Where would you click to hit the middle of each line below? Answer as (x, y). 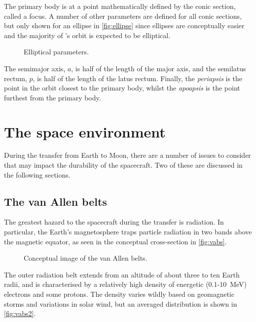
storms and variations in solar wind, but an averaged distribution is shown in (121, 303)
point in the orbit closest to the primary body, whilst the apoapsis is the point (122, 88)
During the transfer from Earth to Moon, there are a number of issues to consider (128, 155)
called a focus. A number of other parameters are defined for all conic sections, (123, 16)
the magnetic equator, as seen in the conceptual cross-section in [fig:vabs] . (115, 241)
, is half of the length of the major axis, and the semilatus (159, 68)
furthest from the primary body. (53, 97)
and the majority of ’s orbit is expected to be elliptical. (87, 35)
